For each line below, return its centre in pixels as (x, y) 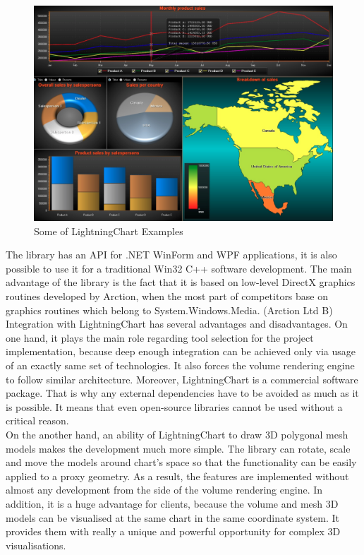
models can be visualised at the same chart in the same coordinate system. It (173, 517)
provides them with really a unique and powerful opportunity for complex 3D (173, 531)
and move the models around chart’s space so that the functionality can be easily (181, 462)
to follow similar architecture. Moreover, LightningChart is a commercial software (182, 379)
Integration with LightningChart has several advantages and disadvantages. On (177, 324)
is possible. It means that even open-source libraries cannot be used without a (174, 406)
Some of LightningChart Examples (109, 231)
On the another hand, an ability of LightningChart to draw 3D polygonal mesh (177, 435)
